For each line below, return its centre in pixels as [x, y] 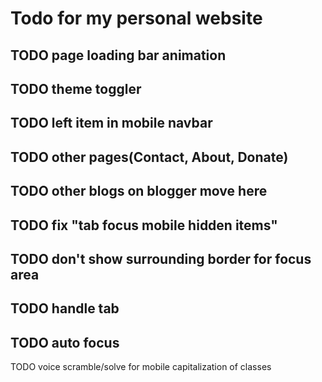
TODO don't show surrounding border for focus [161, 258]
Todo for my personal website [136, 18]
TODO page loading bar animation [118, 55]
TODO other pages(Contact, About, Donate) [149, 157]
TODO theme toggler [76, 88]
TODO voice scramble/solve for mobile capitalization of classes [141, 367]
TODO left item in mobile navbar [111, 123]
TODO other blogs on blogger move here [139, 191]
